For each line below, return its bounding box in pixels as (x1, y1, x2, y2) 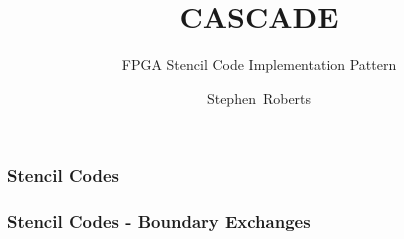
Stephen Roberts (206, 87, 312, 108)
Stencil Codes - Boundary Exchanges (7, 209, 311, 234)
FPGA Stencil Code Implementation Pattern (121, 54, 397, 75)
